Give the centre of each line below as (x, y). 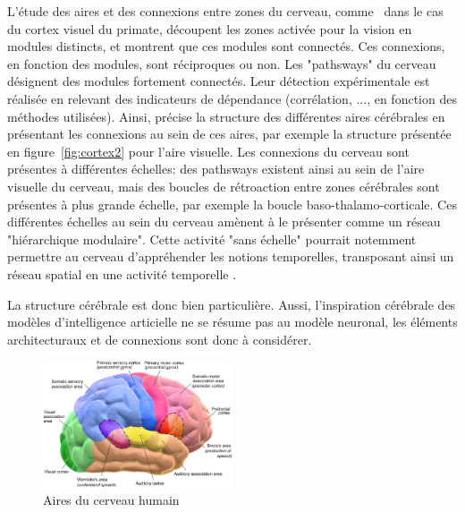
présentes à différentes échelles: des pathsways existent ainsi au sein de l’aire (216, 169)
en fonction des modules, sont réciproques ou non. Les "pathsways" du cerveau (222, 63)
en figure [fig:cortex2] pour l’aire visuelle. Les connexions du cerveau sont (208, 151)
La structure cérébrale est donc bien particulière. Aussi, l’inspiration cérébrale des (232, 304)
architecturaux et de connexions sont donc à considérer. (160, 339)
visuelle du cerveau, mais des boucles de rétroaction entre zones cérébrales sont (224, 186)
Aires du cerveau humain (111, 500)
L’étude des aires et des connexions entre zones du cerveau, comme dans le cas (225, 11)
